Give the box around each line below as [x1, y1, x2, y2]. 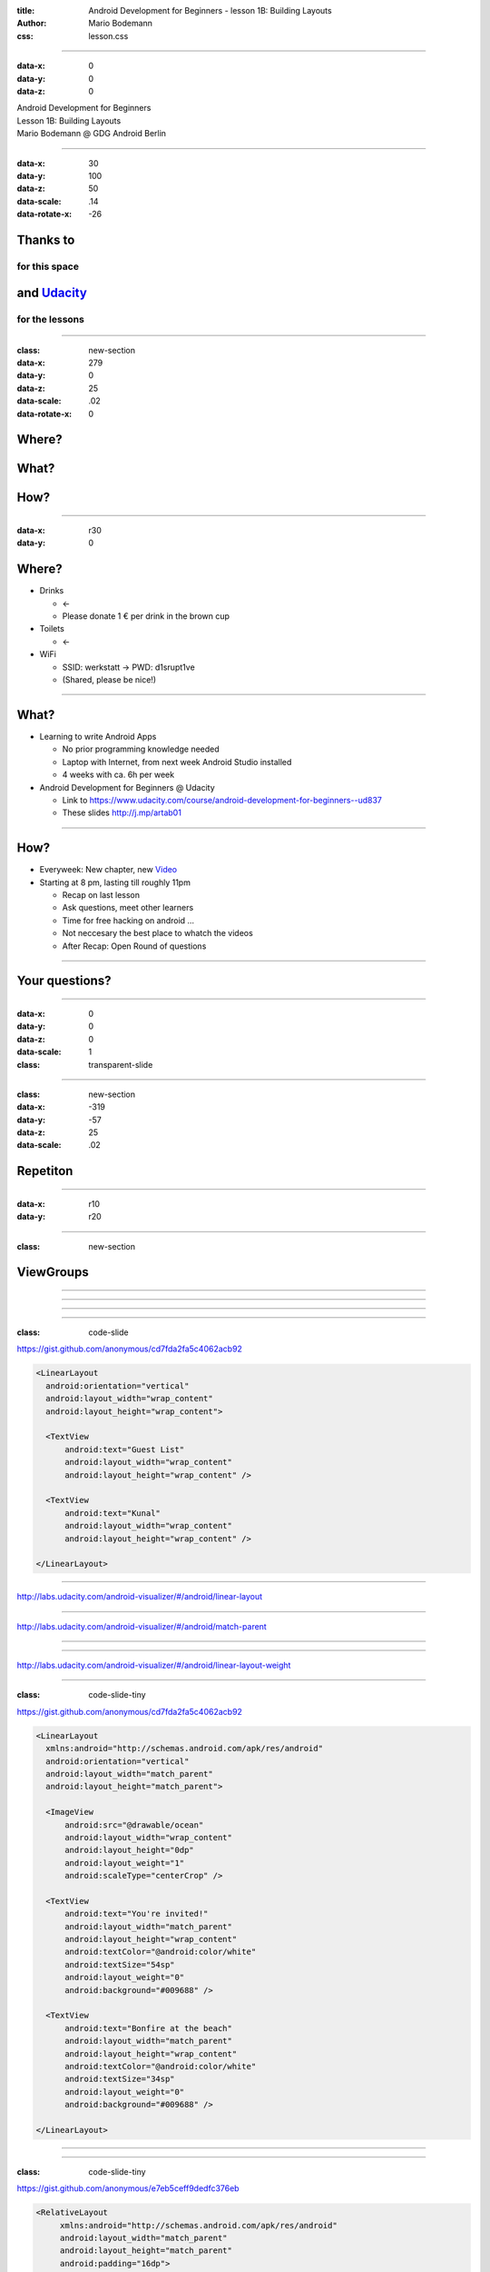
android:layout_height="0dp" [64, 1845, 194, 1856]
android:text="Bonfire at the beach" [64, 2023, 233, 2033]
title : [16, 5, 35, 15]
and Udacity [16, 285, 88, 301]
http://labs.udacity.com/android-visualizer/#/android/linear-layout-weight [16, 1659, 291, 1671]
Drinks [39, 585, 64, 596]
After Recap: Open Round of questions [62, 941, 207, 952]
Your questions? [16, 973, 112, 989]
